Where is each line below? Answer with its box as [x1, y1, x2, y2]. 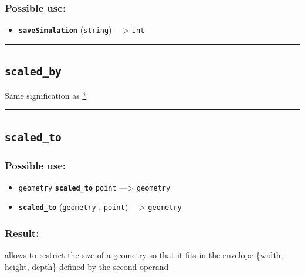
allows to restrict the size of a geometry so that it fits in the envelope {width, [5, 249, 283, 261]
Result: [5, 226, 39, 241]
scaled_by [5, 65, 62, 78]
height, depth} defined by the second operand [5, 260, 169, 272]
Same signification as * [5, 89, 87, 101]
